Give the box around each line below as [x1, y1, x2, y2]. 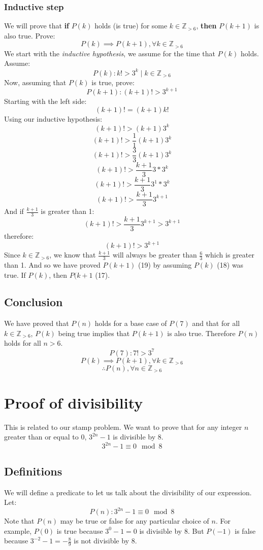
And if [4, 206, 24, 216]
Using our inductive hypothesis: [4, 113, 103, 124]
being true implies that [58, 327, 130, 338]
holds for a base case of [94, 318, 167, 328]
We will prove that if [4, 20, 70, 31]
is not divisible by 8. [74, 535, 137, 546]
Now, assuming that [4, 77, 67, 87]
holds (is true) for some [94, 20, 168, 31]
